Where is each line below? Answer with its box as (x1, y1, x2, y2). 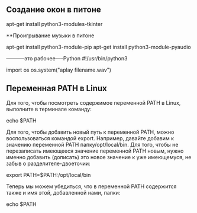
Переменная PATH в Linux (6, 83, 108, 93)
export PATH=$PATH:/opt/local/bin (6, 171, 91, 178)
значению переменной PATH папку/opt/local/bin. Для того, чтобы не (6, 141, 179, 148)
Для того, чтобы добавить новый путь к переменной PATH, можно (6, 128, 175, 135)
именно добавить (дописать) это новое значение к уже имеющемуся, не (6, 153, 192, 160)
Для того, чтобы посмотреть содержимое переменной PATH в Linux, (6, 99, 181, 106)
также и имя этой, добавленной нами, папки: (6, 189, 121, 196)
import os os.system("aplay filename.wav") (6, 66, 111, 73)
